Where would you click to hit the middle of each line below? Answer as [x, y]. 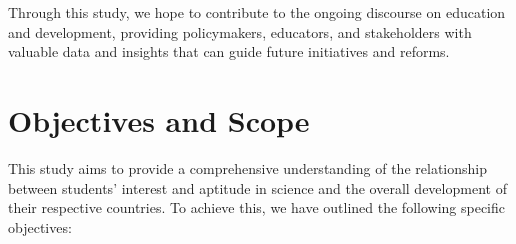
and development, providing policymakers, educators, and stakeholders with [240, 31]
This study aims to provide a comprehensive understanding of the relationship [247, 167]
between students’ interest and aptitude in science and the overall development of [257, 187]
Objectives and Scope [159, 119]
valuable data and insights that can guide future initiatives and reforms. [229, 51]
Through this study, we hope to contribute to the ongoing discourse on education [257, 12]
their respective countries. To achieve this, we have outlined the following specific [256, 207]
